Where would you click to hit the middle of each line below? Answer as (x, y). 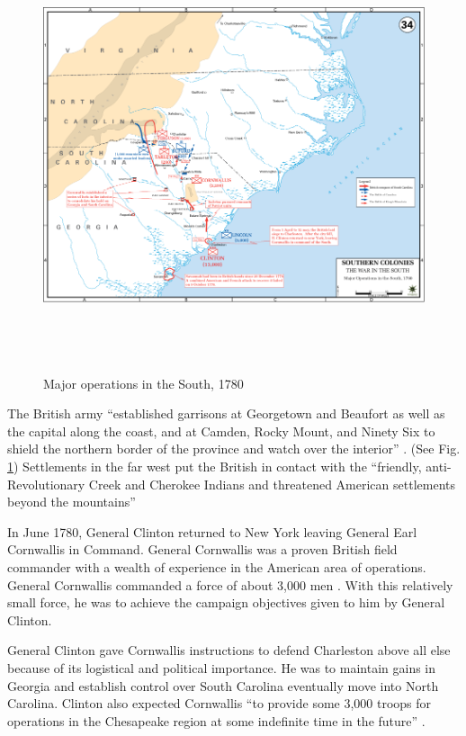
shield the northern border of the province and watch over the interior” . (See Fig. (234, 449)
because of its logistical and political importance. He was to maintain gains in (222, 667)
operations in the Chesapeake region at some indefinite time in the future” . (216, 720)
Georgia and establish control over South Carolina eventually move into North (223, 685)
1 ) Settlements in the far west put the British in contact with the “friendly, (215, 466)
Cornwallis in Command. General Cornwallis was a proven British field (202, 549)
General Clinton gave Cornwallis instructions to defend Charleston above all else (229, 650)
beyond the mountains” (72, 502)
